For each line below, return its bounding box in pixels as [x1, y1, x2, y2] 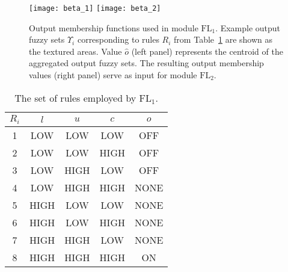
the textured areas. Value [29, 45, 122, 57]
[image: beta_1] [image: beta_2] [29, 4, 161, 13]
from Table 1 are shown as [174, 33, 273, 46]
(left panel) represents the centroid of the [131, 45, 283, 57]
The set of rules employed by [14, 90, 136, 105]
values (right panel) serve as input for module [29, 69, 197, 81]
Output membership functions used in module [29, 21, 198, 34]
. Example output [215, 21, 281, 34]
